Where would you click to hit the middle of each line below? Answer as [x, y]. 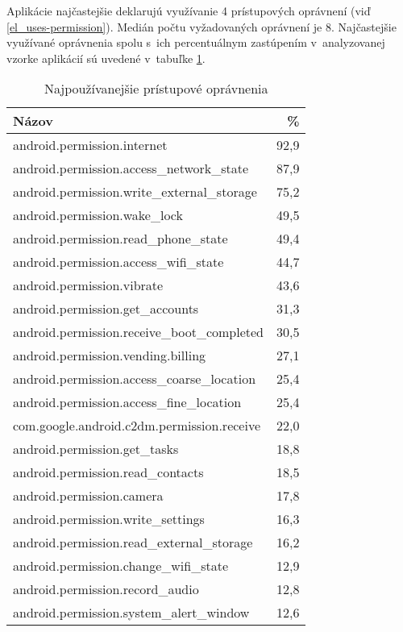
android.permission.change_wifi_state [121, 566]
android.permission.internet [90, 145]
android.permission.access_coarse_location [135, 379]
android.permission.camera [88, 496]
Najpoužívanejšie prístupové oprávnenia [156, 89]
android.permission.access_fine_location [127, 402]
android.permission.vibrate [88, 285]
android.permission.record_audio [106, 589]
